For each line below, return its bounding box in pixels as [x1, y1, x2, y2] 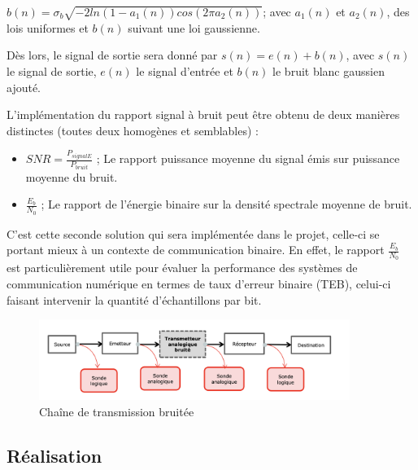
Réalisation [7, 442, 102, 468]
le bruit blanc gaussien [272, 62, 385, 79]
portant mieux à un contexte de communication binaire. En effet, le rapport [7, 241, 385, 258]
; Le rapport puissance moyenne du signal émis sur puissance [96, 150, 400, 167]
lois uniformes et [7, 19, 89, 36]
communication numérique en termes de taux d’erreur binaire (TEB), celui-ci [7, 275, 391, 292]
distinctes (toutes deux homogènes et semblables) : [7, 121, 259, 138]
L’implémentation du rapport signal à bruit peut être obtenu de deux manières [7, 106, 400, 123]
